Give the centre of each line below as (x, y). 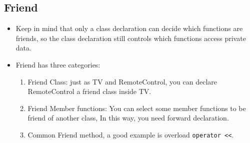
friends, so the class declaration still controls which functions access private (131, 38)
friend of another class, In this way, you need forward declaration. (128, 118)
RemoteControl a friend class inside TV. (89, 91)
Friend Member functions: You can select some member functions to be (137, 108)
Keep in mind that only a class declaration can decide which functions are (129, 28)
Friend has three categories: (58, 64)
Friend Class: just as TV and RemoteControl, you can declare (122, 81)
